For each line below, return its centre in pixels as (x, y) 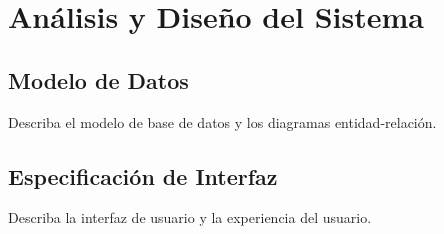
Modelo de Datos (98, 79)
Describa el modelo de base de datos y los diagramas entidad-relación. (222, 121)
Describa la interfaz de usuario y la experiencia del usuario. (190, 217)
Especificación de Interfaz (143, 175)
